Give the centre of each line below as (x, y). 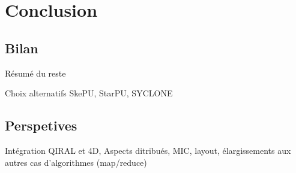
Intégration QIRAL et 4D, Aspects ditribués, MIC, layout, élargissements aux (148, 150)
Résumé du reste (35, 73)
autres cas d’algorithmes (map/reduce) (76, 162)
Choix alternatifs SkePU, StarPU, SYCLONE (89, 93)
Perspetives (41, 125)
